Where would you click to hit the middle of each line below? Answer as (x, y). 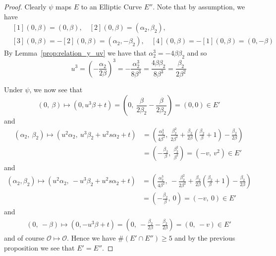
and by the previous (205, 238)
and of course (24, 238)
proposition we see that (39, 247)
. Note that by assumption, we (199, 6)
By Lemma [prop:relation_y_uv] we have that (75, 53)
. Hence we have (91, 238)
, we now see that (56, 90)
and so (197, 53)
